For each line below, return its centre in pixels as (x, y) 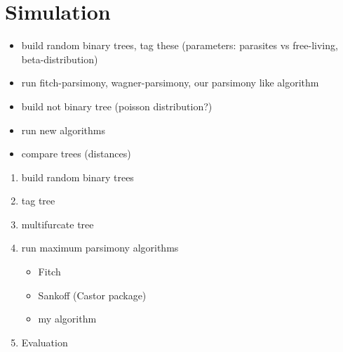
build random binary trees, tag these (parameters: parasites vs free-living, (180, 45)
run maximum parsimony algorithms (100, 248)
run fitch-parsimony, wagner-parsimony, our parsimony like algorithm (170, 83)
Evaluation (45, 342)
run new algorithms (63, 130)
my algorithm (67, 319)
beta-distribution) (60, 59)
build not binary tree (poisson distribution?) (117, 106)
